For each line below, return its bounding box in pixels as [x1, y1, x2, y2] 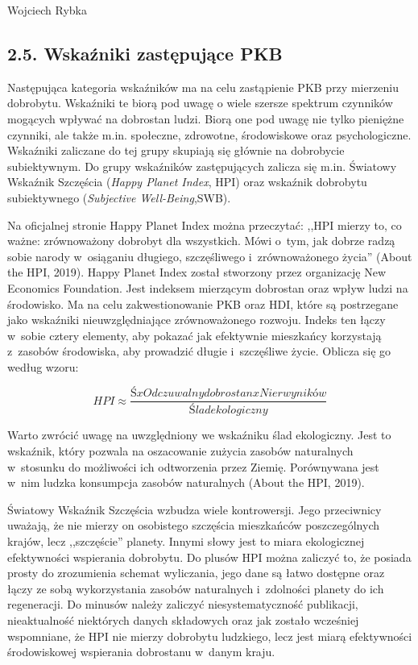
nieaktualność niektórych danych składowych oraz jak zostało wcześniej [7, 611, 359, 628]
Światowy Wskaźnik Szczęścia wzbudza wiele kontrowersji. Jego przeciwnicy [7, 501, 382, 517]
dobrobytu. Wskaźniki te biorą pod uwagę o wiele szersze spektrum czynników [7, 94, 393, 111]
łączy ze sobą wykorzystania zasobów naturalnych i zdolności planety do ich [7, 580, 384, 596]
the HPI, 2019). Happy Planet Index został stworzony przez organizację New [7, 264, 387, 281]
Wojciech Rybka [7, 2, 87, 18]
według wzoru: [7, 358, 79, 375]
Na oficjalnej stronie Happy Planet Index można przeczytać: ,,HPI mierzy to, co [7, 216, 402, 233]
